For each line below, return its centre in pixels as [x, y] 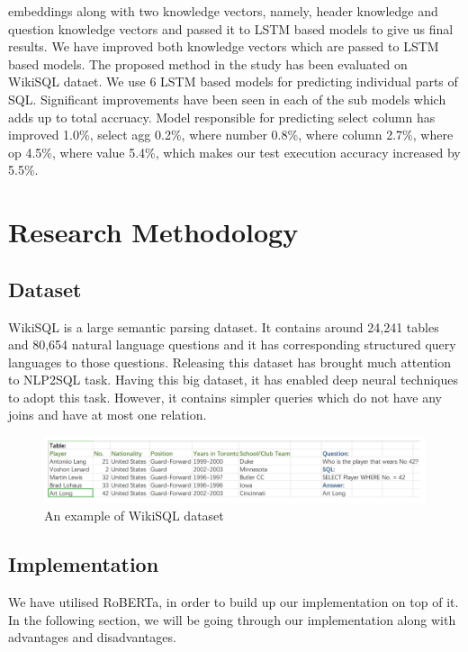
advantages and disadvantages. [92, 637]
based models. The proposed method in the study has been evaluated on [208, 63]
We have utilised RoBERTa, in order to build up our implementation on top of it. [234, 602]
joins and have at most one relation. [108, 415]
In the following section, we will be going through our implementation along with [232, 619]
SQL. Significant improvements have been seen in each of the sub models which [227, 99]
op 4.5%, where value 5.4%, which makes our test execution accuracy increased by [234, 152]
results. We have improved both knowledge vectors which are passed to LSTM [224, 46]
